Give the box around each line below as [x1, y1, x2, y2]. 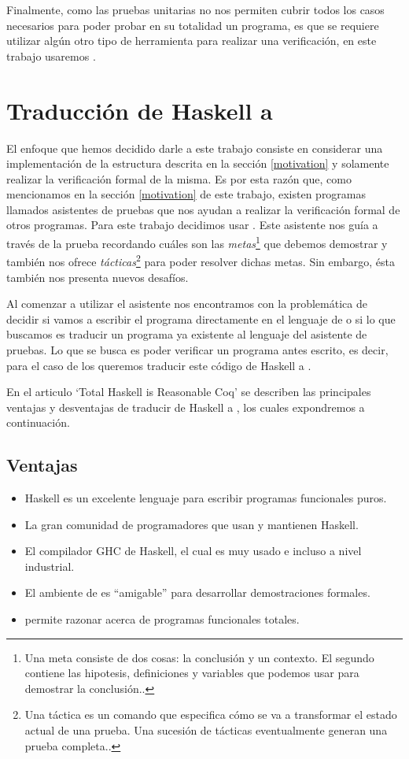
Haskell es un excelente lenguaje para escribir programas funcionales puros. [24, 490, 387, 506]
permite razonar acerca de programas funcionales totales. [24, 611, 300, 628]
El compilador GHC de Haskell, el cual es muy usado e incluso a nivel [24, 542, 362, 559]
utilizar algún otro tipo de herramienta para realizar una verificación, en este [6, 32, 377, 49]
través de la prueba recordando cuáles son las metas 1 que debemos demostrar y [6, 233, 388, 251]
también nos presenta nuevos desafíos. [6, 268, 189, 285]
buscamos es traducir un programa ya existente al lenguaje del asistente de [6, 326, 367, 342]
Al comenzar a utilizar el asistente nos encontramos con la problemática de [6, 295, 367, 312]
